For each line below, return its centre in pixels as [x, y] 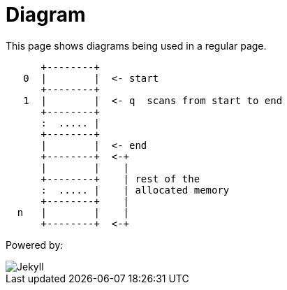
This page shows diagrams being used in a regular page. [136, 45]
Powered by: [35, 245]
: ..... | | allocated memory [135, 190]
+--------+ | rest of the [120, 179]
